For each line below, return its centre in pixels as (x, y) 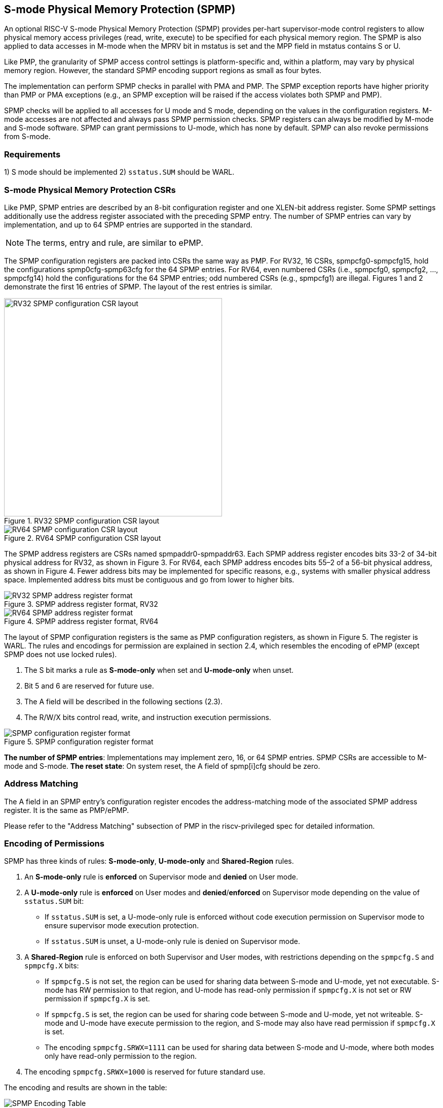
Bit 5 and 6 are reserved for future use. (89, 686)
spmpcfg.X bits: (52, 966)
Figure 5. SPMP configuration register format (79, 741)
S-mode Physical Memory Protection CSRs (90, 190)
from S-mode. (27, 137)
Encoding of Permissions (54, 844)
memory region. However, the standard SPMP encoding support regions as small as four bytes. (163, 71)
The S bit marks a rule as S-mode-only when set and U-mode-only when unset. (159, 670)
